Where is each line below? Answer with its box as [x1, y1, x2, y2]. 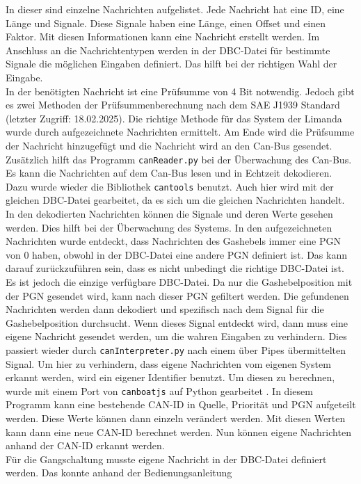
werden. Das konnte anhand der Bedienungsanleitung [6, 465, 232, 480]
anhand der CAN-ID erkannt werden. [6, 438, 165, 453]
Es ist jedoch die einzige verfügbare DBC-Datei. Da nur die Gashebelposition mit [6, 275, 353, 289]
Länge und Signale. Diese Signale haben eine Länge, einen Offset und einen [6, 15, 326, 30]
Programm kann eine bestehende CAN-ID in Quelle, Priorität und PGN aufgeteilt [6, 397, 356, 412]
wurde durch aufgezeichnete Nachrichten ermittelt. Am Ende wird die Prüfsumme [6, 124, 355, 139]
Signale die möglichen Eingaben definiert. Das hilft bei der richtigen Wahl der [6, 56, 337, 71]
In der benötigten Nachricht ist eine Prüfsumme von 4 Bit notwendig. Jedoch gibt [6, 83, 355, 98]
